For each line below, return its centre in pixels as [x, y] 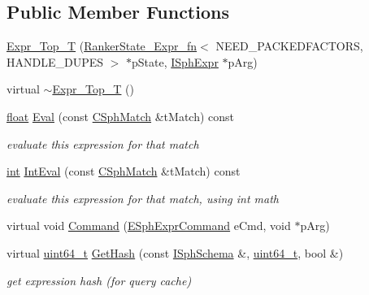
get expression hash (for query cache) [99, 280]
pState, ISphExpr [175, 61]
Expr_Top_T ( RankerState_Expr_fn [102, 46]
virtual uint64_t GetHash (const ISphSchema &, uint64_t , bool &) [175, 252]
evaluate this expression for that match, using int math [143, 198]
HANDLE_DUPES [55, 61]
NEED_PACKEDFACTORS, [289, 46]
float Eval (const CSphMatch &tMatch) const [121, 116]
